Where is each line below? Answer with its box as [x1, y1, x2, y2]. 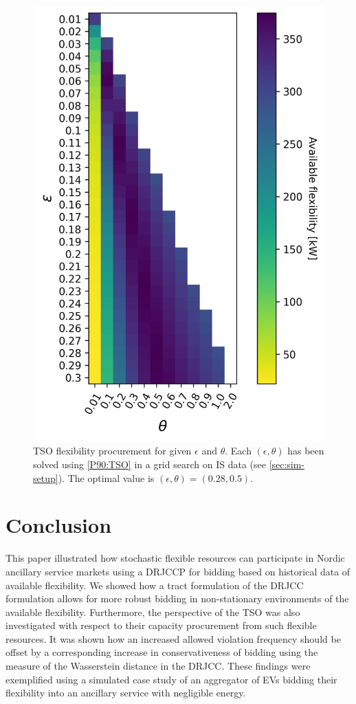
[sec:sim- [269, 457, 305, 472]
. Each [225, 443, 252, 458]
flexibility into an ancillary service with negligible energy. [5, 685, 246, 700]
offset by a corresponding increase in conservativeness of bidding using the [5, 645, 318, 659]
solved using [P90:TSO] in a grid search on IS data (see [33, 457, 266, 472]
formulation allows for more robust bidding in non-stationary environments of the [5, 591, 349, 606]
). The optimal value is [58, 470, 155, 485]
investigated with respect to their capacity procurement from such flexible [5, 618, 317, 632]
